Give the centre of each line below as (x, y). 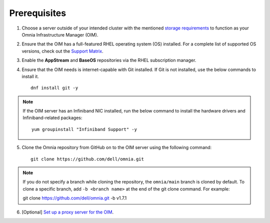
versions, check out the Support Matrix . (62, 51)
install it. (30, 76)
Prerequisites (38, 13)
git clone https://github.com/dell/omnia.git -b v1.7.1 (75, 198)
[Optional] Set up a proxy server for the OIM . (68, 212)
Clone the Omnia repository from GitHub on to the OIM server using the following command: (117, 147)
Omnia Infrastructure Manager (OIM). (60, 34)
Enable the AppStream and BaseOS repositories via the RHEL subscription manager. (109, 60)
